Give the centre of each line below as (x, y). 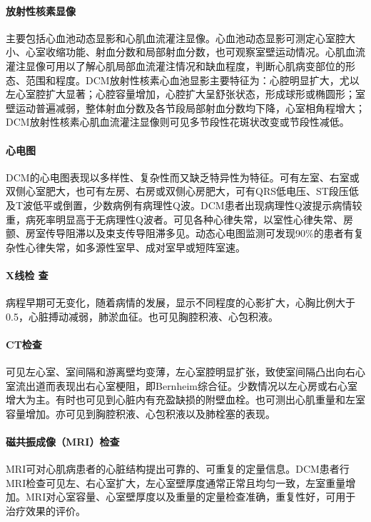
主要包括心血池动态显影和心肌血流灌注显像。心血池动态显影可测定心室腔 (176, 37)
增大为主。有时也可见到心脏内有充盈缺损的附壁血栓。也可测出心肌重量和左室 (185, 400)
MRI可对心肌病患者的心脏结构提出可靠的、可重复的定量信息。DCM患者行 (178, 469)
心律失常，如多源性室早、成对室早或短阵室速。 (135, 247)
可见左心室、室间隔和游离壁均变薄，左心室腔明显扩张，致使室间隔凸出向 (176, 372)
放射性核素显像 (41, 10)
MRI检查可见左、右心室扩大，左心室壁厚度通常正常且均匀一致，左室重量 (176, 482)
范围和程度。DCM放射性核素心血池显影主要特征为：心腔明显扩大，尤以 (192, 80)
